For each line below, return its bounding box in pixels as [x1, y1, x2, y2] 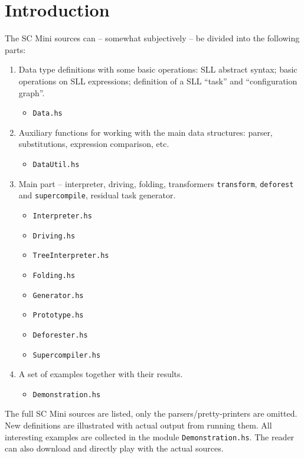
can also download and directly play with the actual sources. [5, 442, 224, 454]
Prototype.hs [32, 311, 84, 320]
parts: [5, 43, 26, 55]
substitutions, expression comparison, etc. [18, 138, 169, 150]
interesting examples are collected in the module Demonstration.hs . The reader [5, 430, 295, 443]
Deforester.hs [32, 331, 88, 339]
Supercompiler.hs [32, 351, 101, 359]
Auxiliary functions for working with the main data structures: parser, [18, 126, 273, 138]
